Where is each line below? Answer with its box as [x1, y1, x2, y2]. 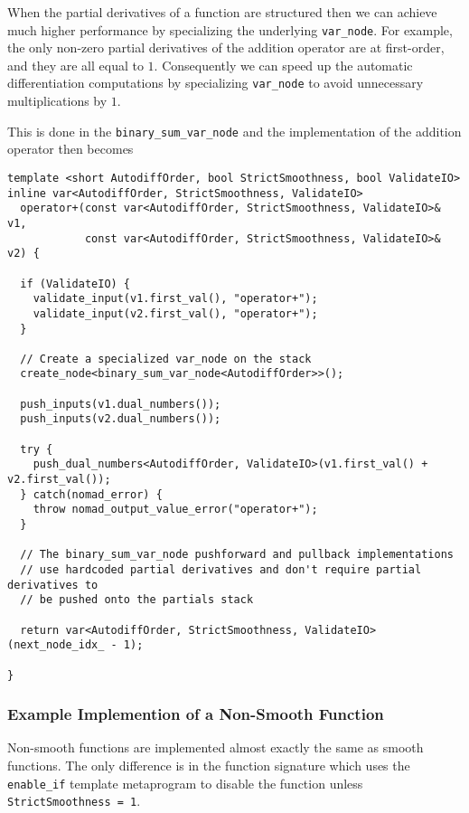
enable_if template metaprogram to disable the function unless [7, 773, 363, 792]
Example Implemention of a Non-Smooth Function [7, 703, 384, 725]
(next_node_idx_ [7, 638, 105, 652]
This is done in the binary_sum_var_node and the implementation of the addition [7, 121, 462, 140]
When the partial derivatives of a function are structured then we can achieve [7, 3, 437, 21]
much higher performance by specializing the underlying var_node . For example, [7, 20, 453, 39]
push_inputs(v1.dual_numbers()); [20, 397, 221, 411]
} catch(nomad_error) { [20, 487, 163, 501]
